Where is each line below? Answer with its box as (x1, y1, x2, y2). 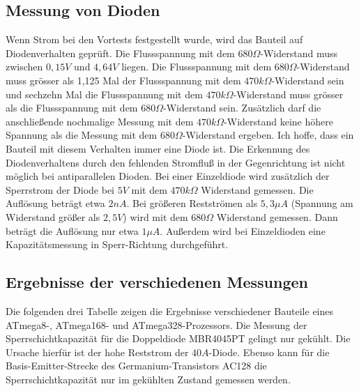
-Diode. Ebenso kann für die (208, 344, 330, 359)
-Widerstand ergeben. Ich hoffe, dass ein (182, 128, 354, 142)
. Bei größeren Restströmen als (126, 196, 258, 210)
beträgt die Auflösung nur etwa (6, 223, 139, 238)
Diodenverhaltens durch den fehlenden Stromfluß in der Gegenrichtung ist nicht (6, 155, 346, 169)
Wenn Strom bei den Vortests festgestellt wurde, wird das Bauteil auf (6, 32, 303, 47)
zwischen (6, 59, 43, 74)
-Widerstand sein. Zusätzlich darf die (162, 100, 321, 115)
